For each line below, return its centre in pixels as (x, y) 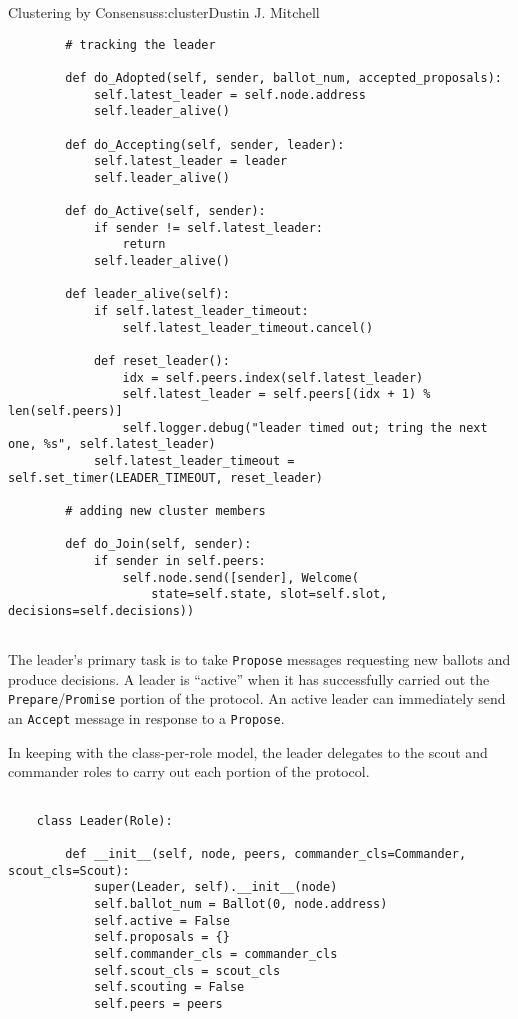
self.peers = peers (158, 1003)
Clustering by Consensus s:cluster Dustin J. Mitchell (164, 12)
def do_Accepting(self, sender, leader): (205, 144)
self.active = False (161, 920)
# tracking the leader (140, 44)
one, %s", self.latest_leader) (112, 444)
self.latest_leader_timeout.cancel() (248, 327)
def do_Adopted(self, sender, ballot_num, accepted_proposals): (283, 77)
